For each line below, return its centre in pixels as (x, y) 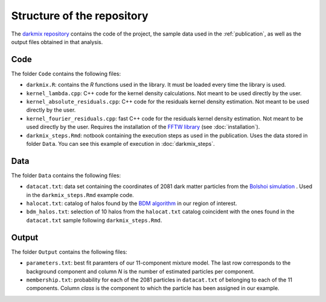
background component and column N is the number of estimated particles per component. (140, 271)
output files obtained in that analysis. (57, 42)
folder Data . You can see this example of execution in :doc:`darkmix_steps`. (120, 143)
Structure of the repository (80, 16)
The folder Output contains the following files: (69, 252)
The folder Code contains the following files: (66, 74)
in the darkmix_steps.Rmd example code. (80, 195)
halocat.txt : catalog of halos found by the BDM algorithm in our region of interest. (132, 203)
